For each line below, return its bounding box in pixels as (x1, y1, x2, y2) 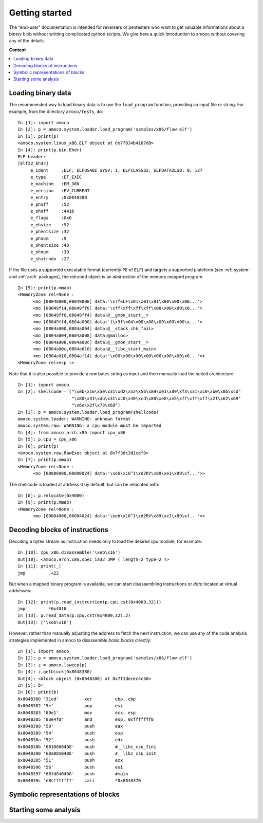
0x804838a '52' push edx (18, 737, 123, 743)
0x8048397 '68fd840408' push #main (18, 771, 129, 777)
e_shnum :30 (30, 249, 69, 255)
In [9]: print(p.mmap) (18, 499, 72, 505)
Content (9, 47, 26, 53)
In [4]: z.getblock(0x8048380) (18, 669, 93, 675)
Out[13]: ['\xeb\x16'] (18, 620, 72, 625)
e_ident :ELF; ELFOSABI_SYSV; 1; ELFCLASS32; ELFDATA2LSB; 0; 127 (30, 167, 203, 173)
